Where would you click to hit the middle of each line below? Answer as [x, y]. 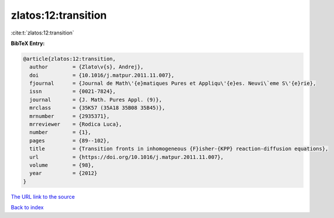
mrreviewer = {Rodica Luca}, [76, 124]
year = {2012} [63, 173]
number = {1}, [61, 132]
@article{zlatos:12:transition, [70, 59]
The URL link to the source [43, 196]
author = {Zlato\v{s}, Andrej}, [87, 67]
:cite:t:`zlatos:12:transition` [42, 33]
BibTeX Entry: [28, 43]
